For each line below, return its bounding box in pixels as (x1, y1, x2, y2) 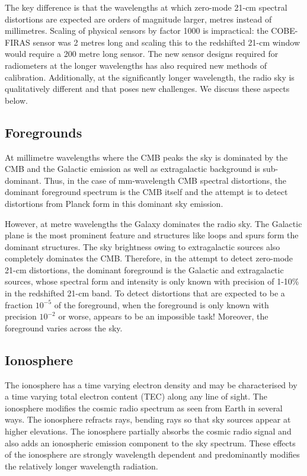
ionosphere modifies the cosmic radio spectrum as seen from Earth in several (5, 401, 283, 414)
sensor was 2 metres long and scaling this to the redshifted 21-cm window (33, 36, 300, 48)
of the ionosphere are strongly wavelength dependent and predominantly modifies (5, 448, 300, 461)
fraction (5, 298, 33, 311)
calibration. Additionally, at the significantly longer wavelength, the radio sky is (5, 71, 295, 83)
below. (5, 94, 28, 106)
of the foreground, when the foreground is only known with (54, 298, 269, 311)
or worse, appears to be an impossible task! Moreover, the (58, 310, 268, 322)
